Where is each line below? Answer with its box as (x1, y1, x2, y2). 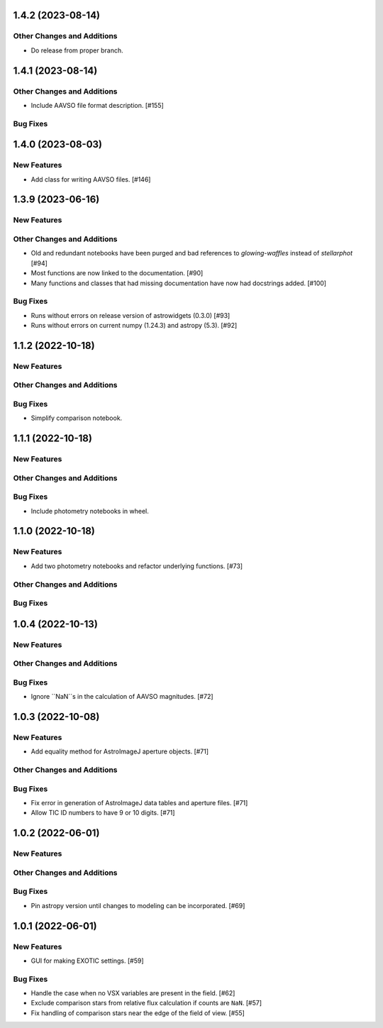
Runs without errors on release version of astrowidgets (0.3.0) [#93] (30, 311, 231, 319)
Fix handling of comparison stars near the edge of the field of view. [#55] (30, 1008, 245, 1017)
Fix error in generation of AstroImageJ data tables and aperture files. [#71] (30, 799, 248, 807)
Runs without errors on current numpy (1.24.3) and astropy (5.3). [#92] (30, 321, 238, 330)
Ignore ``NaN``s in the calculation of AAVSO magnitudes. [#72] (30, 692, 213, 701)
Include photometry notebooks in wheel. (30, 507, 149, 515)
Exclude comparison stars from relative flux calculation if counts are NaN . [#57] (30, 999, 262, 1007)
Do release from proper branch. (30, 46, 123, 55)
